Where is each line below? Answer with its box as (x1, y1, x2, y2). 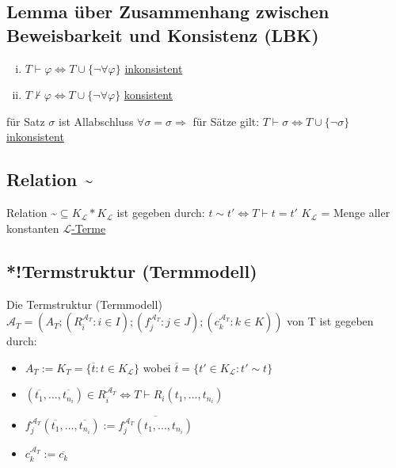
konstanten (6, 219, 59, 236)
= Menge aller (321, 204, 390, 221)
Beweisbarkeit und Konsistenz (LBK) (6, 22, 319, 47)
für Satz (6, 112, 45, 129)
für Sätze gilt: (192, 112, 260, 129)
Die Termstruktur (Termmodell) (6, 295, 162, 312)
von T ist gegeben (287, 313, 374, 329)
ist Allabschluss (58, 112, 134, 129)
